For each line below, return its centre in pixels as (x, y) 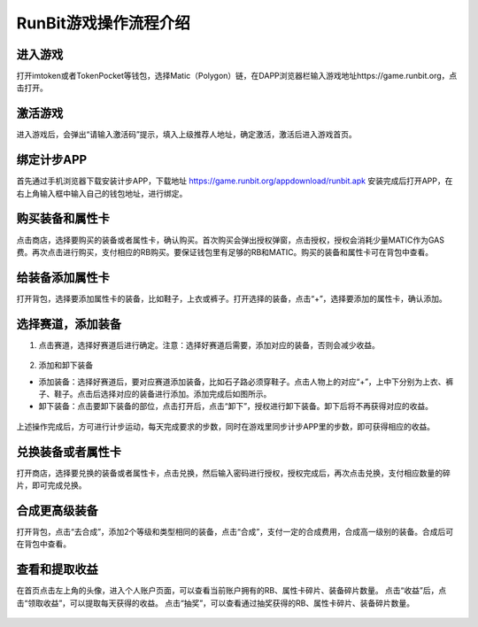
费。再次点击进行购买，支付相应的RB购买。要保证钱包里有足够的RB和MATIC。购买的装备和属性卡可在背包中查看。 (225, 252)
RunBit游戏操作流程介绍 (103, 23)
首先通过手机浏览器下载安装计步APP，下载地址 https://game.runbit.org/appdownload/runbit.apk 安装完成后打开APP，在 (235, 181)
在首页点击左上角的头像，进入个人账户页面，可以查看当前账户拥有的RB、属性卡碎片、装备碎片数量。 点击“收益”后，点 (231, 591)
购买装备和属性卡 (63, 218)
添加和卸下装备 (66, 365)
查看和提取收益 (57, 570)
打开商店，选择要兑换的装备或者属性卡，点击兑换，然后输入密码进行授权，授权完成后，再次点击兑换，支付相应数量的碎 (233, 473)
